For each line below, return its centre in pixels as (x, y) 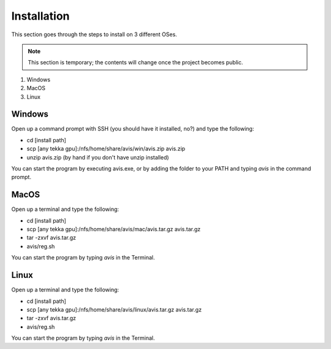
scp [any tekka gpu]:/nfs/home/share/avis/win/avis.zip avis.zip (106, 149)
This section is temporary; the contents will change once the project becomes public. (135, 63)
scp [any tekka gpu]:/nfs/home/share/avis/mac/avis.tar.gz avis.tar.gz (114, 229)
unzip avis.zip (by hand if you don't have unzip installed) (98, 157)
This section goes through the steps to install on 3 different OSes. (94, 34)
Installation (40, 16)
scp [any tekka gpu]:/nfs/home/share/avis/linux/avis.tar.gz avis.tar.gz (114, 309)
